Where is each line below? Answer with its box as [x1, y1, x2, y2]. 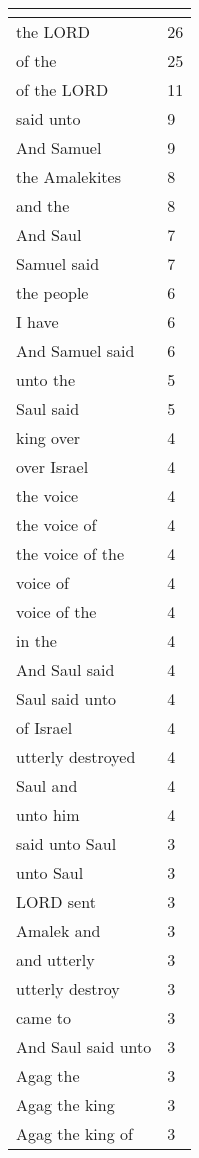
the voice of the [16, 542, 124, 565]
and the [16, 194, 70, 217]
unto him [16, 803, 80, 826]
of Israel [16, 716, 73, 739]
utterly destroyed [16, 745, 136, 768]
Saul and [16, 774, 78, 797]
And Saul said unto [16, 1035, 152, 1058]
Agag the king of [16, 1122, 133, 1145]
